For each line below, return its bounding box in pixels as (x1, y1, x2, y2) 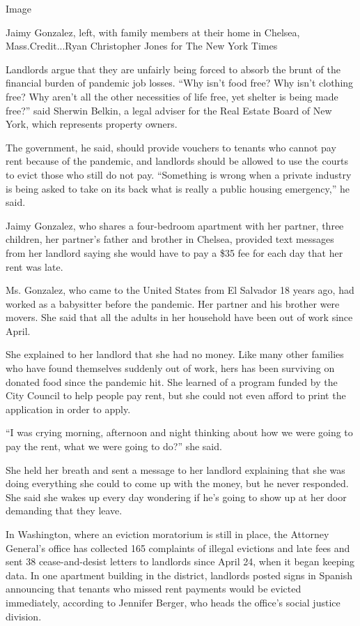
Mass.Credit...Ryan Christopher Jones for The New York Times (6, 38, 278, 53)
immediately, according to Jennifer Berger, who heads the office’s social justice (6, 595, 341, 609)
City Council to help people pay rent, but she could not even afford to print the (6, 388, 346, 403)
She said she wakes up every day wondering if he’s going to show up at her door (6, 489, 347, 504)
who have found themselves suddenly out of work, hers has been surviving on (6, 361, 335, 375)
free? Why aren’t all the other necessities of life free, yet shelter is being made (6, 89, 338, 103)
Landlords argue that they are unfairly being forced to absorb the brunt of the (6, 61, 341, 76)
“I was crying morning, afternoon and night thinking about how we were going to (6, 425, 353, 440)
